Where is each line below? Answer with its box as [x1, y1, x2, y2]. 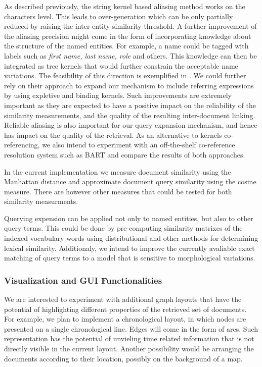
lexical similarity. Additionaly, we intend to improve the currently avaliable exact [4, 242, 255, 253]
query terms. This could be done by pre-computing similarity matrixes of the [4, 223, 243, 233]
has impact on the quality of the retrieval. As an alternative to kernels [4, 129, 222, 140]
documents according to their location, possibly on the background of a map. [4, 353, 243, 363]
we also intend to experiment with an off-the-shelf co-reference [42, 139, 235, 150]
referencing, [4, 139, 40, 150]
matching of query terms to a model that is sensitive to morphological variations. [4, 252, 255, 263]
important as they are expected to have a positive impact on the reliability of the [4, 99, 256, 110]
